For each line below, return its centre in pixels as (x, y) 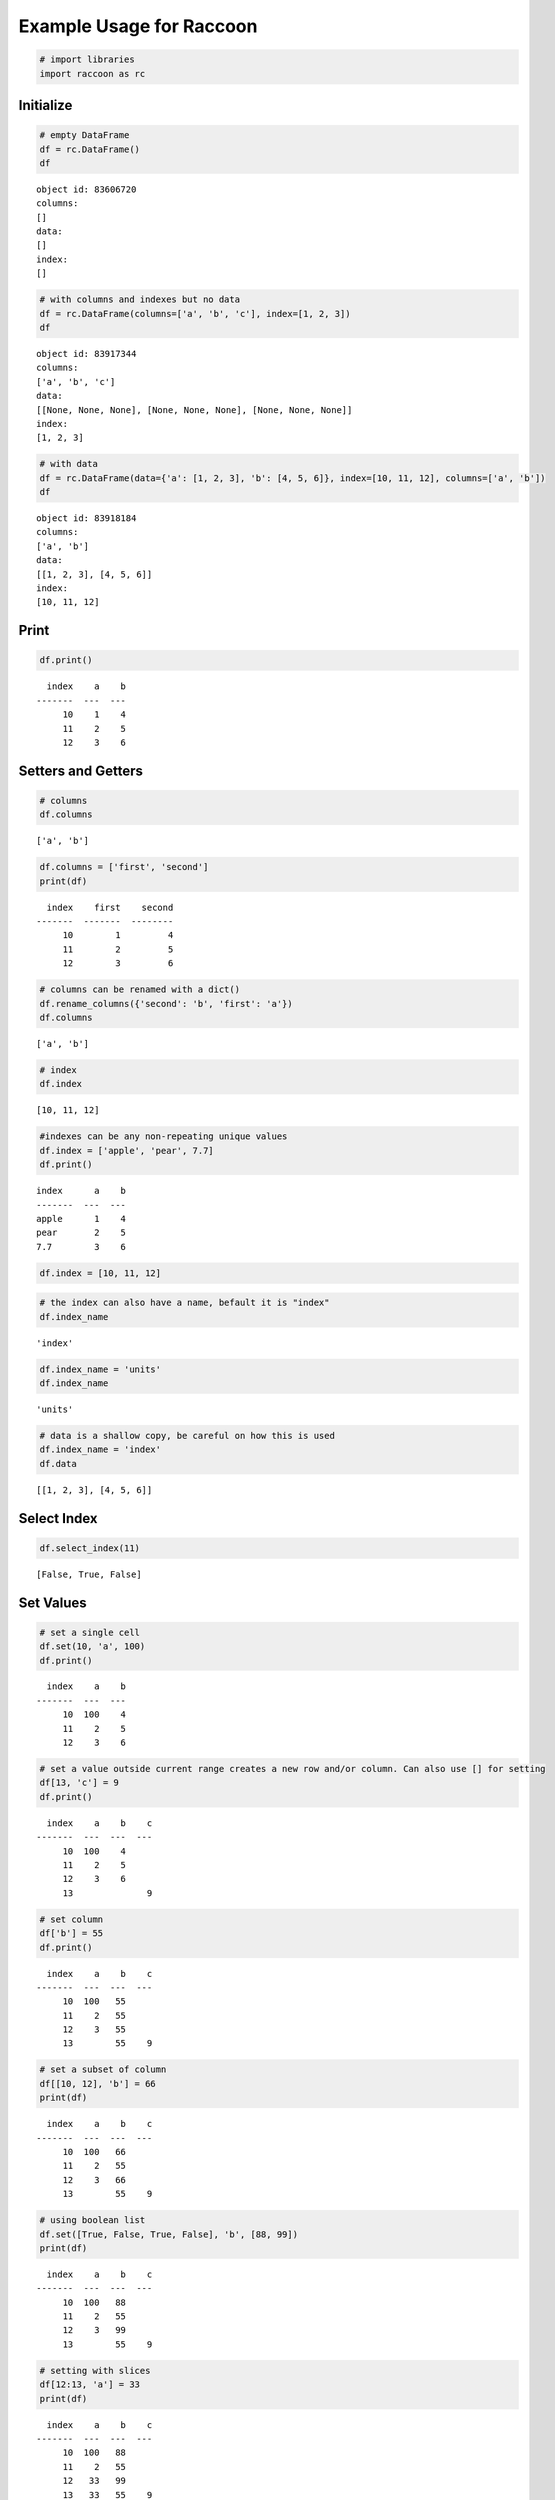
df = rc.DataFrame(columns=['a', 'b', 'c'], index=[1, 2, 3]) (195, 313)
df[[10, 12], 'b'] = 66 (98, 2083)
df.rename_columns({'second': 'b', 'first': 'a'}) (166, 1003)
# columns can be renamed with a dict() (139, 989)
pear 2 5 (81, 1233)
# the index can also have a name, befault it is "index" (184, 1303)
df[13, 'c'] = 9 (79, 1783)
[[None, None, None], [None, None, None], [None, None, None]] (194, 409)
